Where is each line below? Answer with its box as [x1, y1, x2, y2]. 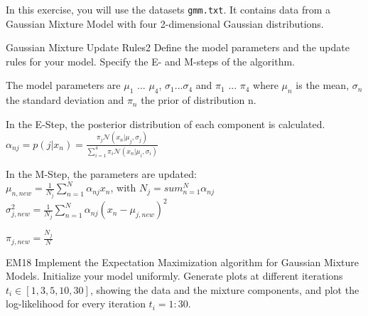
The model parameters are [6, 78, 121, 93]
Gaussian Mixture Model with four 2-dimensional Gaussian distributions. [6, 16, 324, 31]
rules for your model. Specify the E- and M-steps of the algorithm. [6, 53, 295, 68]
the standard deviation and [6, 93, 124, 107]
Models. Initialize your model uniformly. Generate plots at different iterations [6, 268, 343, 283]
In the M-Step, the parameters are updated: [6, 166, 197, 181]
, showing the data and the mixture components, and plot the [90, 282, 359, 297]
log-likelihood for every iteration [6, 296, 146, 311]
